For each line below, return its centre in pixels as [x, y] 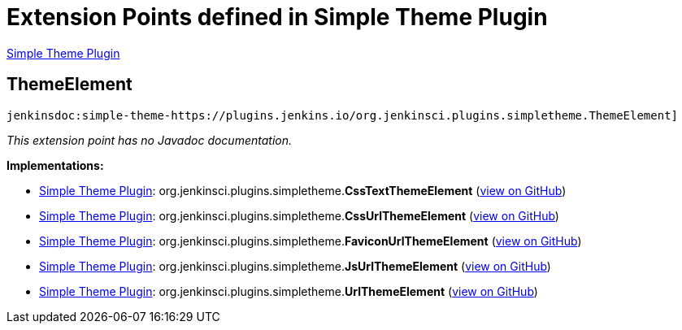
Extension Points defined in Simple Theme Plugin [277, 17]
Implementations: [55, 165]
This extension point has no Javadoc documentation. [150, 140]
